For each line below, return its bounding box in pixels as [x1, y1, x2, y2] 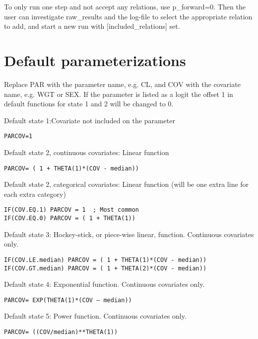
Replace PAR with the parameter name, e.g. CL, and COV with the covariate [4, 79, 241, 89]
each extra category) [4, 188, 66, 199]
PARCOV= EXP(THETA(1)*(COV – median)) [4, 296, 132, 304]
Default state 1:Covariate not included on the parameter [4, 115, 175, 125]
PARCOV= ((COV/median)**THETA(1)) [4, 329, 118, 336]
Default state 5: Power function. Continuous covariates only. [4, 311, 187, 321]
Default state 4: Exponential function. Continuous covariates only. [4, 279, 205, 289]
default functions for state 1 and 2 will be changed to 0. [4, 98, 174, 109]
